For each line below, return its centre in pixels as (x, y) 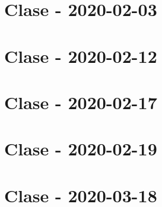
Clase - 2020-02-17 (81, 102)
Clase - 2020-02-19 (81, 149)
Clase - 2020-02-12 (81, 55)
